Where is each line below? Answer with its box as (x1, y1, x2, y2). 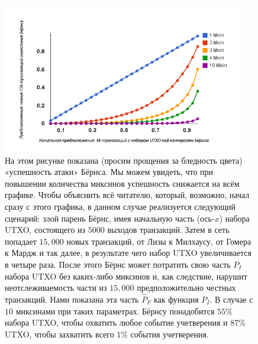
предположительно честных (137, 281, 236, 294)
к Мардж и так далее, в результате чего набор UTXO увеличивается (5, 246, 251, 259)
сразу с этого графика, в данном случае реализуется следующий (5, 200, 236, 213)
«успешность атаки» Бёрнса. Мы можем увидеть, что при (5, 165, 214, 178)
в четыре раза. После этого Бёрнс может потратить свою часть (5, 258, 231, 270)
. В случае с (209, 293, 253, 305)
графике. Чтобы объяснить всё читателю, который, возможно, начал (5, 189, 250, 201)
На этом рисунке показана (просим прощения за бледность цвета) (5, 154, 243, 166)
